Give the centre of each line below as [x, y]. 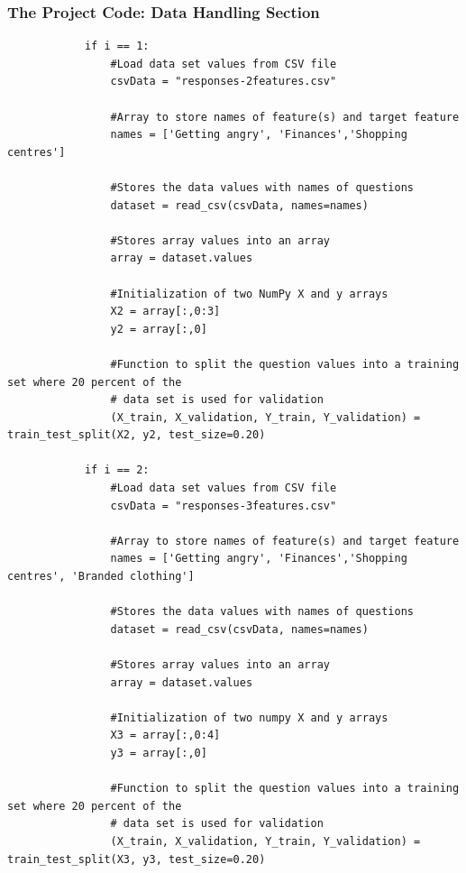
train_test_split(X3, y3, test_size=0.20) [137, 859]
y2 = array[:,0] [159, 329]
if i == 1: [117, 46]
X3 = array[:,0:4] [165, 735]
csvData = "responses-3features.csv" [224, 505]
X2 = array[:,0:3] [165, 312]
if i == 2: [117, 470]
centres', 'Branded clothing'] [101, 577]
